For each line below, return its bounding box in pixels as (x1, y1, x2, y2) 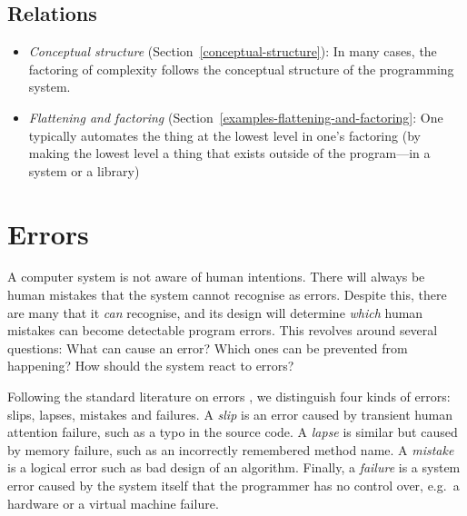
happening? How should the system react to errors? (7, 356, 294, 375)
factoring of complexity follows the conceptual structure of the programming (28, 59, 454, 78)
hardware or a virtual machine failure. (7, 493, 219, 512)
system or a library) (28, 161, 140, 180)
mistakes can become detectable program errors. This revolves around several (7, 321, 438, 340)
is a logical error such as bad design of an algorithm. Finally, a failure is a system (7, 458, 461, 477)
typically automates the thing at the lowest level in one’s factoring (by (28, 125, 421, 144)
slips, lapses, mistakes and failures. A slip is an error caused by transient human (7, 404, 452, 423)
